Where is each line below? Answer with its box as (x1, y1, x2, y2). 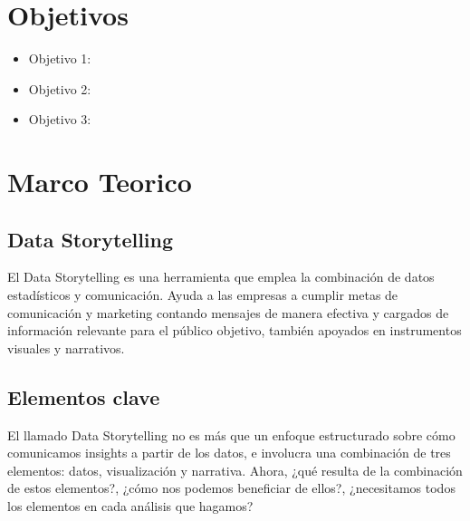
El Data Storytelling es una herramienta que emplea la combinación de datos (7, 267, 435, 286)
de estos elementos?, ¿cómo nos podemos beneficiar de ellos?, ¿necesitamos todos (7, 478, 456, 497)
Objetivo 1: (28, 49, 91, 68)
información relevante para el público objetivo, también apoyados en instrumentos (7, 321, 462, 340)
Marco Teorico (7, 163, 192, 200)
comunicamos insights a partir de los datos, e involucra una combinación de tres (7, 443, 451, 462)
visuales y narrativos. (7, 338, 125, 357)
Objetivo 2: (28, 79, 91, 98)
